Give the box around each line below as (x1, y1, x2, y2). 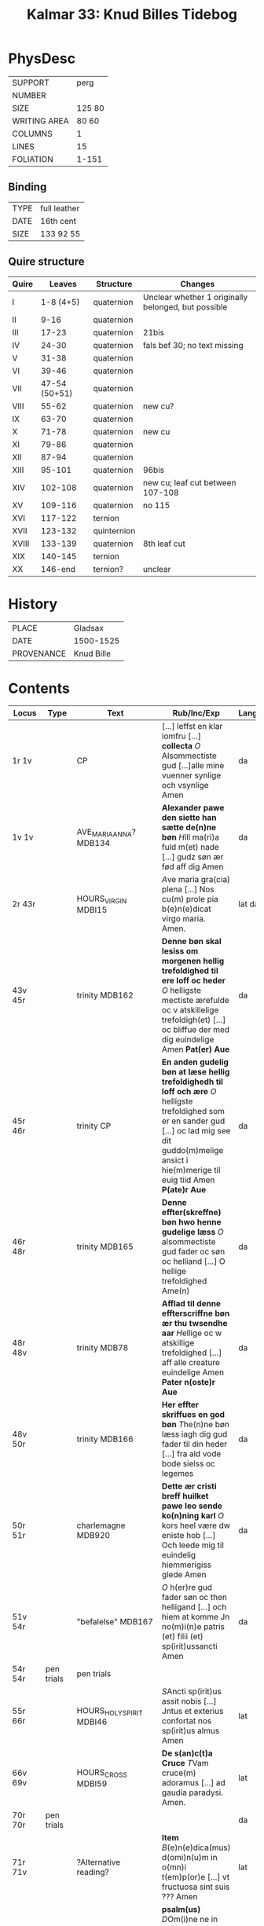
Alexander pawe (161, 803, 225, 814)
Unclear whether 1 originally (142, 291, 248, 302)
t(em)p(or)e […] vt (161, 1872, 230, 1883)
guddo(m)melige (161, 1145, 224, 1156)
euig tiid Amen (161, 1174, 215, 1185)
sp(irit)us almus (161, 1726, 220, 1737)
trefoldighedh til (161, 1076, 224, 1087)
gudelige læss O (161, 1227, 224, 1238)
